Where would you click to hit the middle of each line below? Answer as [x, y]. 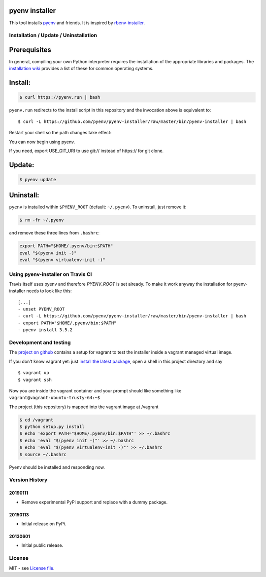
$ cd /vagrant [36, 420]
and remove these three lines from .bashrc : [54, 233]
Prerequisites [30, 50]
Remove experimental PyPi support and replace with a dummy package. [95, 502]
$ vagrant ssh [35, 380]
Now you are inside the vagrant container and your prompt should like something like [95, 390]
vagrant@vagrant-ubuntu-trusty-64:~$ [55, 398]
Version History [28, 480]
